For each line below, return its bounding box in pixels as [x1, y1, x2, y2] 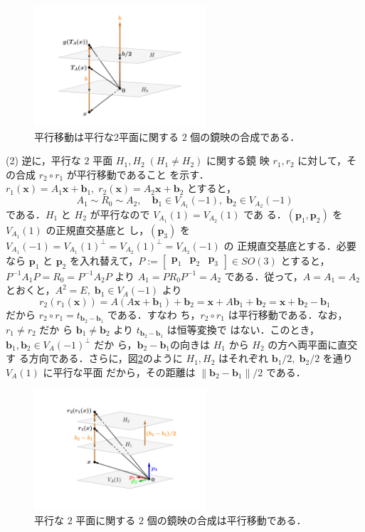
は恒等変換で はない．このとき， [166, 321, 320, 336]
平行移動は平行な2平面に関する [34, 129, 179, 144]
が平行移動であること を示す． [66, 166, 209, 181]
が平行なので [90, 206, 150, 221]
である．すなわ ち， [107, 307, 201, 321]
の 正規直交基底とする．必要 [223, 238, 356, 252]
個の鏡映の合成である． [190, 129, 300, 144]
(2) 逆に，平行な [6, 153, 81, 168]
